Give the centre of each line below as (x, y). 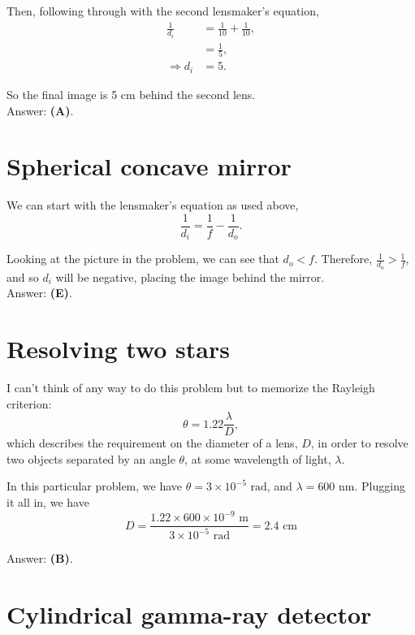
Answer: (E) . (39, 293)
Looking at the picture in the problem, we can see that (143, 259)
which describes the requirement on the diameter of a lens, (152, 443)
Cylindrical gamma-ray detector (189, 614)
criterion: (29, 403)
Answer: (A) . (40, 110)
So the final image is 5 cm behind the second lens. (131, 94)
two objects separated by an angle (91, 458)
